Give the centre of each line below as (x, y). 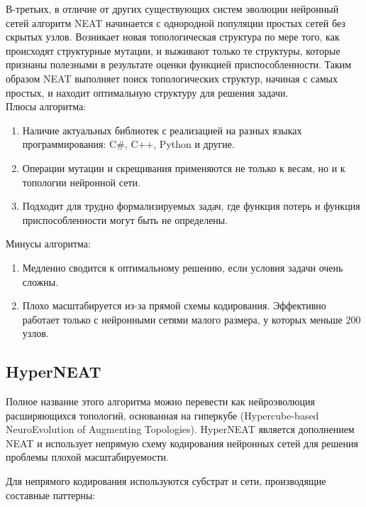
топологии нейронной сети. (81, 182)
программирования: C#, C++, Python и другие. (128, 144)
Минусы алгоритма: (48, 244)
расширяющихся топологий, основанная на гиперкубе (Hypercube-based (162, 415)
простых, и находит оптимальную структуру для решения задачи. (147, 92)
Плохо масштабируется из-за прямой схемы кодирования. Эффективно (174, 305)
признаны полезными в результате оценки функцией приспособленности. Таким (179, 64)
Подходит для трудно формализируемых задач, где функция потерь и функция (191, 206)
